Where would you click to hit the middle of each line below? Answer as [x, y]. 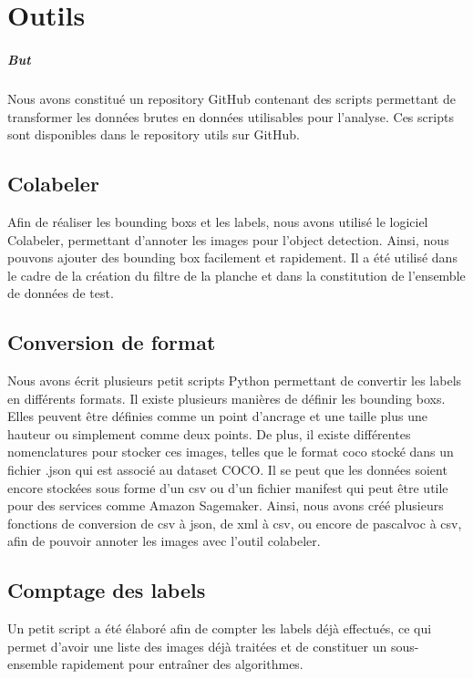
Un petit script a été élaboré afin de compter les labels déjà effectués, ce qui [220, 628]
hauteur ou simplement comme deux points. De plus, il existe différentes [209, 433]
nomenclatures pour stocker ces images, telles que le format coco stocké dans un [231, 452]
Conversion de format [112, 342]
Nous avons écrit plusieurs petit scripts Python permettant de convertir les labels [235, 381]
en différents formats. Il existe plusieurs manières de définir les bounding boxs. [226, 398]
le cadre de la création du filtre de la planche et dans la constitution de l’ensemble [236, 275]
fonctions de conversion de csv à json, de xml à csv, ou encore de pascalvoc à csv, [235, 523]
